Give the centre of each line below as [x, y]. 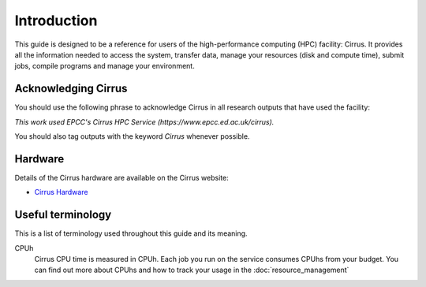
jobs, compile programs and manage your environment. [105, 66]
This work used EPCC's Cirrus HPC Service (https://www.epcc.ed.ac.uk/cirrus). [144, 121]
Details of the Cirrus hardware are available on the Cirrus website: [121, 177]
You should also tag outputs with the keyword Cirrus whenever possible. [132, 136]
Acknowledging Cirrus [71, 89]
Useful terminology [63, 215]
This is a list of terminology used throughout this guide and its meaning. [131, 233]
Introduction [56, 20]
